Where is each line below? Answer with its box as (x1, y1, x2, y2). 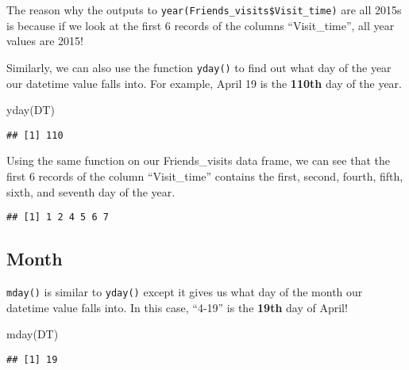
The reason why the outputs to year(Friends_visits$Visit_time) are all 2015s (6, 2, 402, 17)
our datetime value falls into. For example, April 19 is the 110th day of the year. (6, 74, 402, 91)
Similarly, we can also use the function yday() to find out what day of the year (6, 59, 392, 75)
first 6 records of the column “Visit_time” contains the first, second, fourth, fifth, (6, 167, 403, 184)
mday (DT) (6, 326, 59, 342)
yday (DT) (6, 101, 55, 118)
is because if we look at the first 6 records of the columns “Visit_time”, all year (6, 17, 395, 33)
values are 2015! (6, 32, 83, 49)
